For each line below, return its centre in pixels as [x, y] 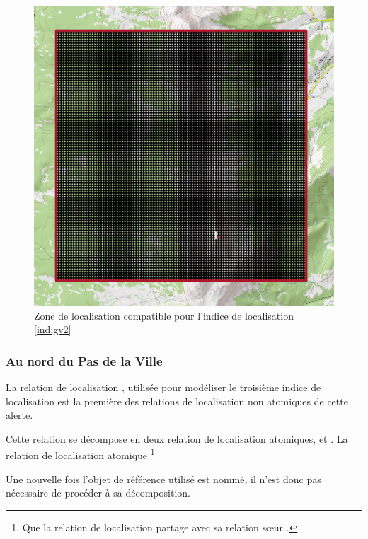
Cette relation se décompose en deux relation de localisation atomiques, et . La [177, 438]
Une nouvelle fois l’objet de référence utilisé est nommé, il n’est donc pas [163, 479]
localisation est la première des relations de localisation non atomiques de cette [177, 401]
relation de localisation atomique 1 [80, 454]
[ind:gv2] [53, 329]
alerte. [19, 415]
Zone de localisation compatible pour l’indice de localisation [164, 315]
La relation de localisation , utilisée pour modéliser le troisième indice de [163, 387]
